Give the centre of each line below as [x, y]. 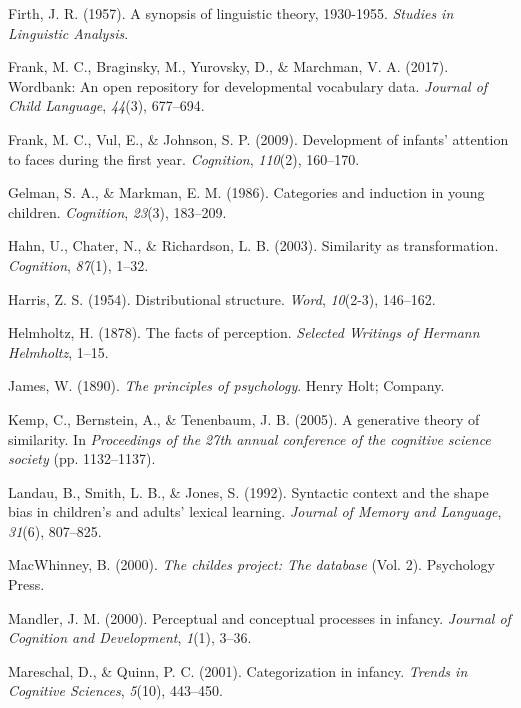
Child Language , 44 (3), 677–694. [106, 105]
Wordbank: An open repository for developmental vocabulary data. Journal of [248, 85]
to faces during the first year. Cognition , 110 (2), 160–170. [184, 158]
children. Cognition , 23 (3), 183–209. [117, 211]
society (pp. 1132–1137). [82, 458]
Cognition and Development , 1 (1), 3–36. [130, 637]
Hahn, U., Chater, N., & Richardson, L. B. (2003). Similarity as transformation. [253, 245]
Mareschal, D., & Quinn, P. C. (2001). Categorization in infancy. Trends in [238, 670]
